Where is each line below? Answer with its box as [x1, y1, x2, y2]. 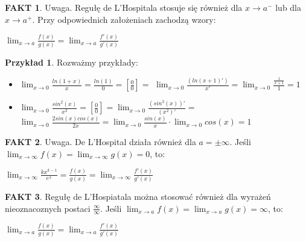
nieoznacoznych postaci [5, 202, 91, 214]
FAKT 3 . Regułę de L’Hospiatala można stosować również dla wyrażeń [5, 190, 271, 202]
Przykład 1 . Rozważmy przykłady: [5, 55, 138, 68]
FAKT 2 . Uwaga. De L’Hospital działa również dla [5, 135, 196, 147]
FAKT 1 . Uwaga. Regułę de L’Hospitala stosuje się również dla [5, 1, 243, 13]
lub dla [275, 1, 302, 13]
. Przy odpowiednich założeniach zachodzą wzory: [32, 13, 216, 25]
